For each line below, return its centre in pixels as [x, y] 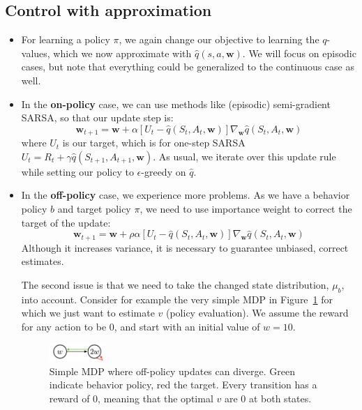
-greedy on [164, 171]
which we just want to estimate [88, 313]
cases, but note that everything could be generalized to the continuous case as [188, 67]
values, [36, 53]
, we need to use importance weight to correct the [246, 208]
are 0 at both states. [268, 398]
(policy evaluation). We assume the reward [257, 313]
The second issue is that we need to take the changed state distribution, [175, 284]
